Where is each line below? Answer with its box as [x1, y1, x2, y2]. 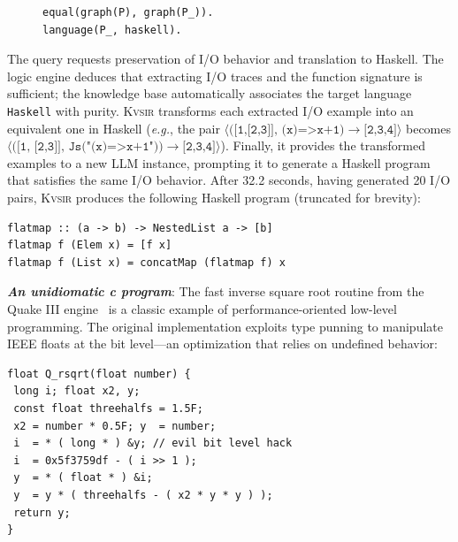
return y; [13, 506, 71, 519]
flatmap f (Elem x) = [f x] [7, 239, 172, 252]
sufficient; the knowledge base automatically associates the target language [7, 84, 412, 103]
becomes [405, 118, 451, 137]
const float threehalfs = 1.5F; [13, 401, 203, 415]
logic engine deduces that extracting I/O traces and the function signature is [7, 66, 423, 85]
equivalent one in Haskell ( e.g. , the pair [7, 118, 220, 137]
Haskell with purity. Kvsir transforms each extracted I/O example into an [7, 101, 414, 119]
